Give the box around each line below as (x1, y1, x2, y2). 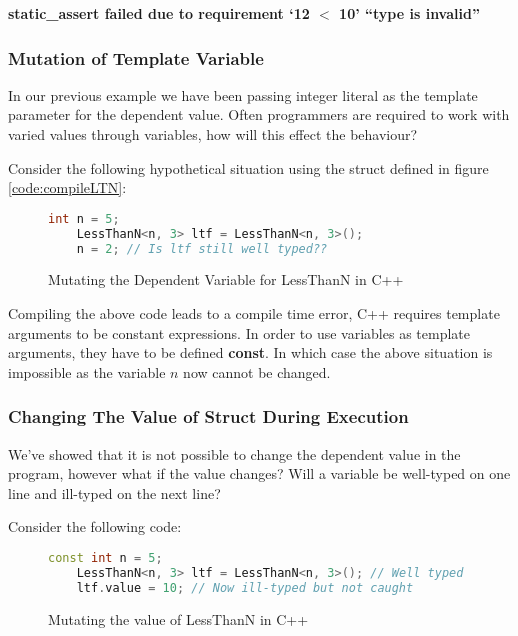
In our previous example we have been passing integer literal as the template (8, 84, 478, 105)
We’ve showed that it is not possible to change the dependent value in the (8, 443, 461, 464)
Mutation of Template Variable (8, 45, 264, 70)
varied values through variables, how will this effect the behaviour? (8, 124, 418, 144)
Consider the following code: (8, 516, 182, 537)
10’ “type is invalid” (339, 3, 480, 23)
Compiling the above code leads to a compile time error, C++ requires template (8, 303, 500, 323)
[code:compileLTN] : (8, 177, 127, 198)
